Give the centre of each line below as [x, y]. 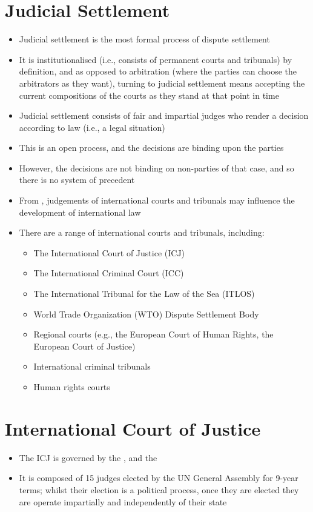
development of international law [80, 212]
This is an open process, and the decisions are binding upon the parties [151, 148]
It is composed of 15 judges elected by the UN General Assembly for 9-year [159, 478]
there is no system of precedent [77, 180]
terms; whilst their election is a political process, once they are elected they [159, 489]
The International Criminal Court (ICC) [109, 273]
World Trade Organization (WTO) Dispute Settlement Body [146, 314]
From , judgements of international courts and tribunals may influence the [157, 200]
